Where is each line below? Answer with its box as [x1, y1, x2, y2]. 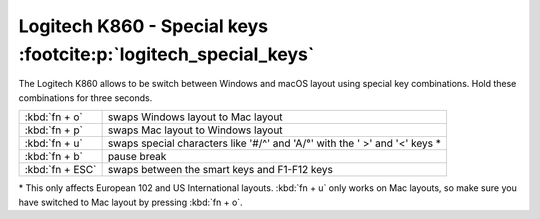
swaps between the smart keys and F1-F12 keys [107, 163, 334, 177]
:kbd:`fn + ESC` [24, 163, 97, 177]
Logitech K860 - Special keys [18, 15, 269, 37]
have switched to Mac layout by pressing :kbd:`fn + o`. [18, 196, 244, 208]
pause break [107, 150, 167, 164]
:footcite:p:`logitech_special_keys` [18, 43, 315, 65]
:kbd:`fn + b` [24, 150, 84, 164]
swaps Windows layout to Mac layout [107, 110, 284, 124]
